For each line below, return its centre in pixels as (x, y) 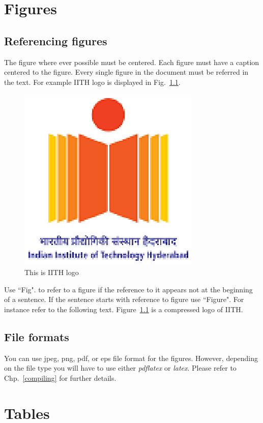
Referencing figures (56, 40)
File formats (37, 336)
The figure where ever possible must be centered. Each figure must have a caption (132, 62)
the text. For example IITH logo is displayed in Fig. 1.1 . (92, 82)
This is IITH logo (52, 272)
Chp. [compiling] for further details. (60, 377)
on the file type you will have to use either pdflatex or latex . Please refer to (120, 368)
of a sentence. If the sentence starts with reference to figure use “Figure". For (124, 299)
